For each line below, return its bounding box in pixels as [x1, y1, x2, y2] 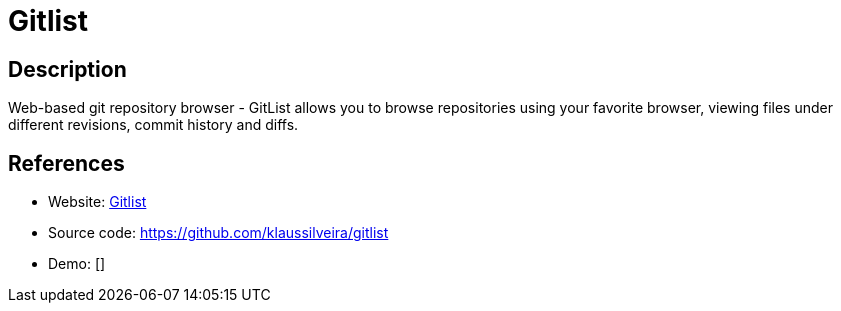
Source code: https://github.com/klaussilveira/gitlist [48, 224, 389, 242]
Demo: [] [48, 255, 106, 273]
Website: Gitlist [48, 193, 147, 211]
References [8, 150, 125, 176]
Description [8, 56, 127, 82]
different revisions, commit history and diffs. [8, 116, 299, 134]
